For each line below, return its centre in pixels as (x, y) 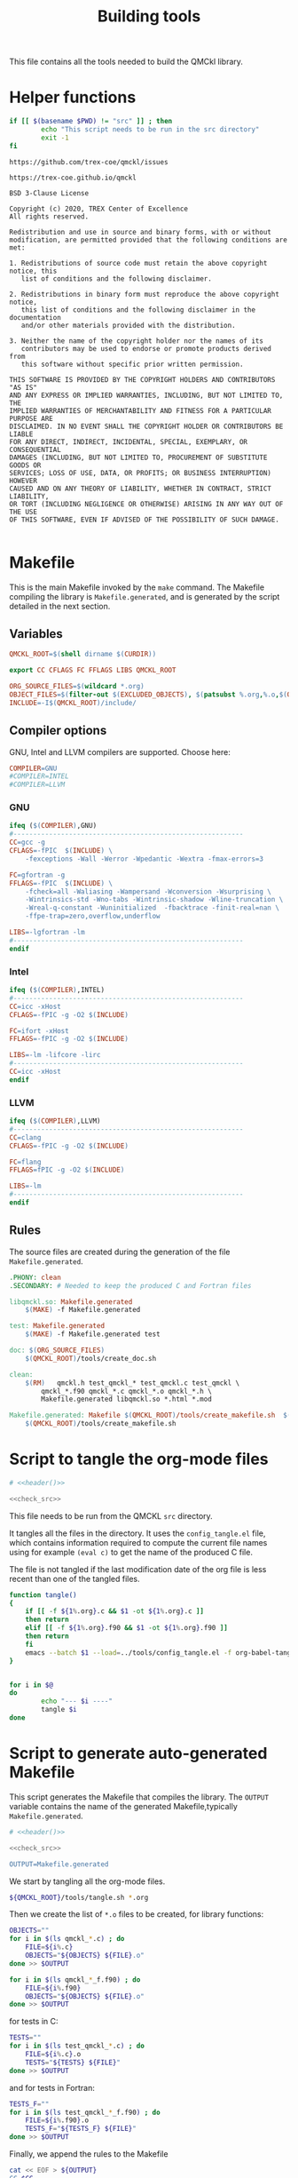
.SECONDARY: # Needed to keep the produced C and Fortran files (130, 1285)
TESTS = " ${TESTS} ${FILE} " (73, 2063)
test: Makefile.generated (57, 1326)
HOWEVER (24, 481)
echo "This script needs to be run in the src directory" (150, 130)
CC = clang (25, 1137)
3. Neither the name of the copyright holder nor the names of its (137, 341)
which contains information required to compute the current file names (138, 1542)
